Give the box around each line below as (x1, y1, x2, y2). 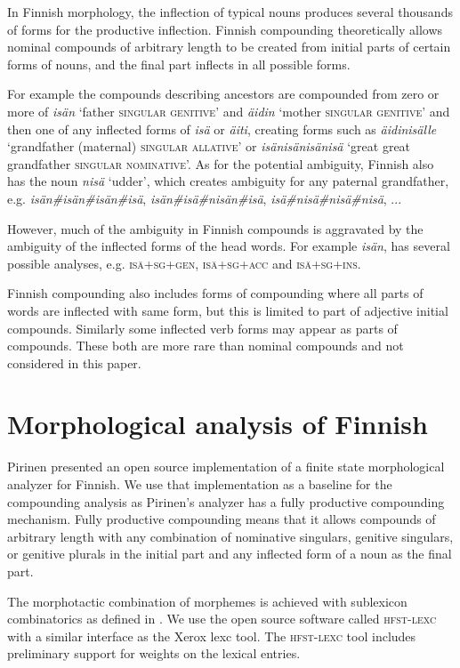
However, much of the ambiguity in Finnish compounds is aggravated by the (7, 219, 424, 237)
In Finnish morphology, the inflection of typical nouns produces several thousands (7, 3, 453, 20)
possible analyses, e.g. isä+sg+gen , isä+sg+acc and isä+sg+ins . (7, 254, 361, 272)
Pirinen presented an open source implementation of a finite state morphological (7, 457, 445, 476)
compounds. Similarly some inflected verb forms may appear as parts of (7, 318, 398, 337)
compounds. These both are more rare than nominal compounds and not (7, 336, 404, 355)
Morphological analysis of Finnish (7, 406, 428, 442)
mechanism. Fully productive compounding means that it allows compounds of (7, 510, 436, 528)
